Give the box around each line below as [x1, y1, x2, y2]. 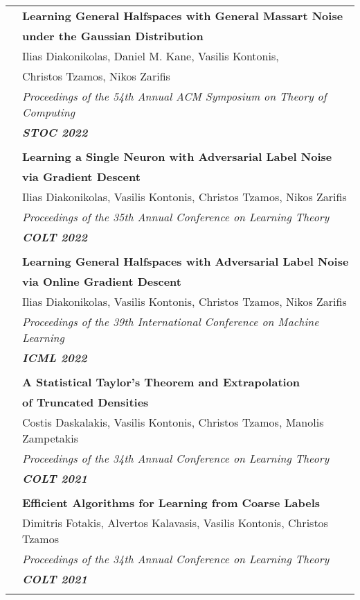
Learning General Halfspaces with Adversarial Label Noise [22, 253, 349, 269]
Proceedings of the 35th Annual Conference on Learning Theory [22, 209, 330, 225]
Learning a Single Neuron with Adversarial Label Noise [22, 148, 332, 164]
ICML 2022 [22, 350, 87, 366]
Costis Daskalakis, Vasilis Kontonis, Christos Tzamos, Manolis [22, 414, 324, 430]
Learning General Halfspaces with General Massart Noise [22, 8, 343, 24]
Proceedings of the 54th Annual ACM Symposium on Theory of [22, 88, 327, 104]
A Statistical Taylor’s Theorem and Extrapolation [22, 374, 300, 390]
